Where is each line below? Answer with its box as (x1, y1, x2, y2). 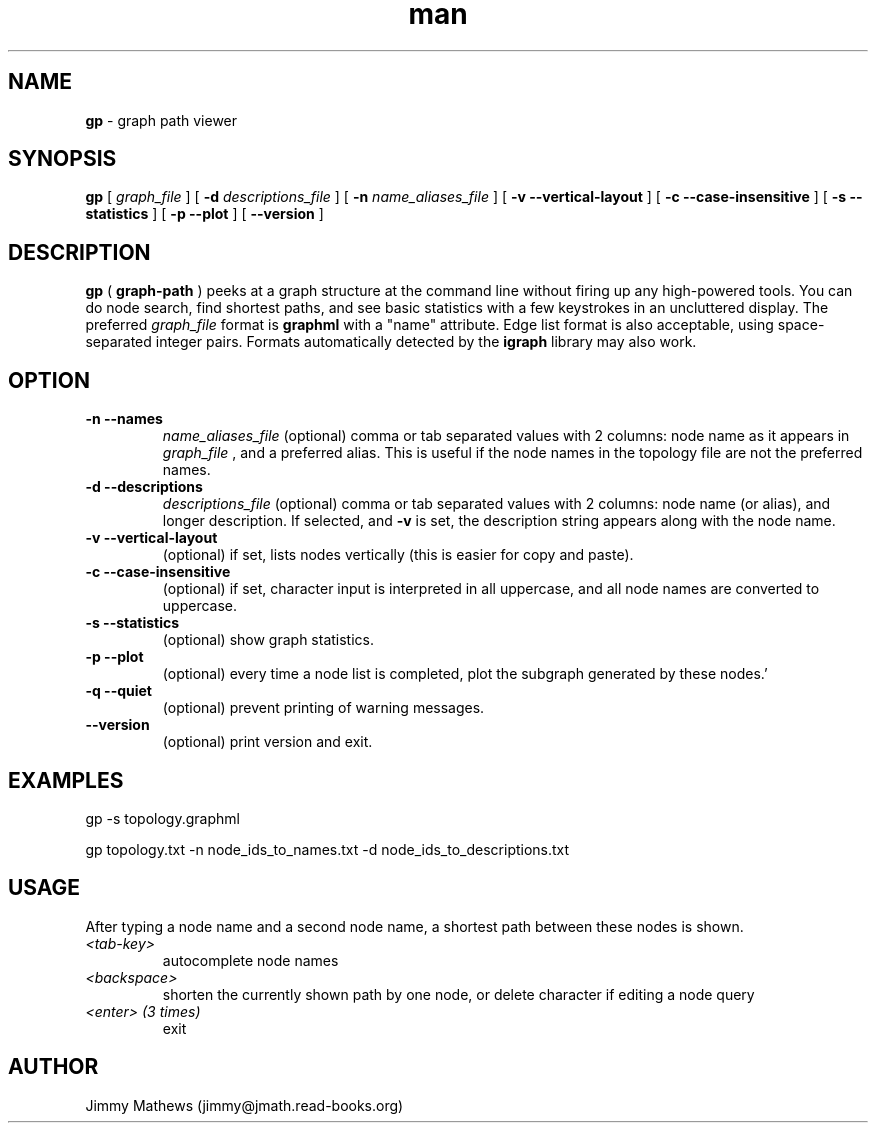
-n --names (85, 410, 163, 428)
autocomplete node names (162, 951, 339, 969)
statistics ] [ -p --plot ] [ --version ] (85, 205, 324, 223)
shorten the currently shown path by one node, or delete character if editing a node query (162, 985, 755, 1003)
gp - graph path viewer (85, 111, 238, 129)
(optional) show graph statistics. (162, 631, 375, 649)
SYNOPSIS (8, 146, 117, 172)
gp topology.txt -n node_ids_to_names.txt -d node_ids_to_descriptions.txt (85, 840, 570, 858)
